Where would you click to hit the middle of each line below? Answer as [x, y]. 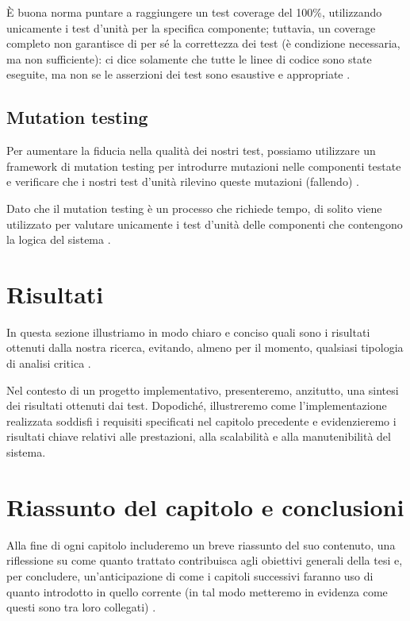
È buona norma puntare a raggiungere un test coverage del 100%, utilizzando [194, 12]
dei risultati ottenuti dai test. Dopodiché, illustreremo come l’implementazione [197, 405]
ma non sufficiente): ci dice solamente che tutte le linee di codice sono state [189, 58]
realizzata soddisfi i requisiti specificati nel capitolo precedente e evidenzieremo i [201, 420]
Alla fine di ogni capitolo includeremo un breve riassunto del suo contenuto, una [201, 544]
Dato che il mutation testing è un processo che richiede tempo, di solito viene [194, 208]
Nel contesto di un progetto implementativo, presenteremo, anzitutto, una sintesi [203, 390]
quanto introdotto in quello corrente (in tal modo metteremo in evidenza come [197, 591]
